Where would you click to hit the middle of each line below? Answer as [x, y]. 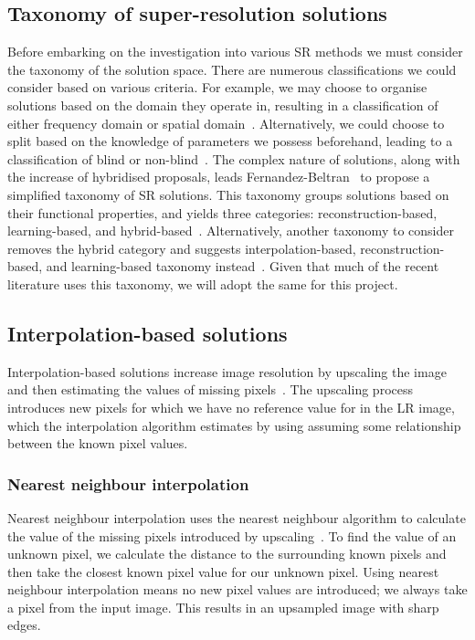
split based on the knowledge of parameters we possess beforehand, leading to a [230, 141]
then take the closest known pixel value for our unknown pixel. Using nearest [223, 571]
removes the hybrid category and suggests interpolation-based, [182, 248]
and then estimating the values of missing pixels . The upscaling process [210, 389]
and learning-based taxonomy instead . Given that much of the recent [243, 266]
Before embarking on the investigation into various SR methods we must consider [235, 52]
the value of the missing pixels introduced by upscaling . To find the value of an [232, 535]
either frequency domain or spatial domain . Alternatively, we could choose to [226, 123]
